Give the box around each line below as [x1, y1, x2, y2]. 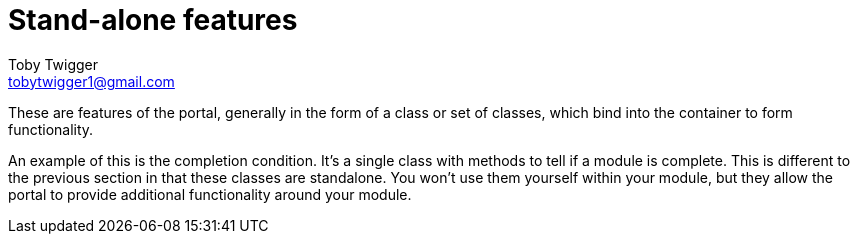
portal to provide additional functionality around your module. [8, 185, 412, 203]
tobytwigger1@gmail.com [8, 72, 175, 90]
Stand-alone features [8, 3, 298, 37]
